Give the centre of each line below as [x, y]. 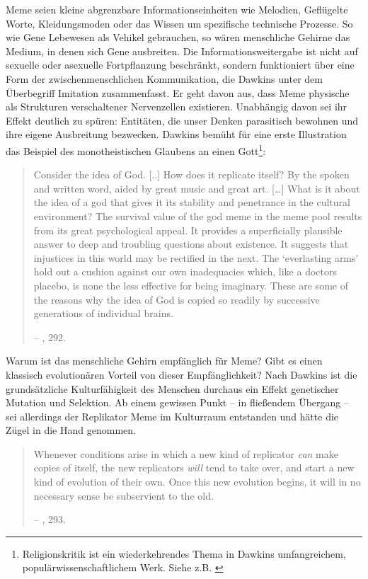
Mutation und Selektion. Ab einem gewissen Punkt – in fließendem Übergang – [177, 402]
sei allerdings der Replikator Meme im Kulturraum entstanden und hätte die [172, 416]
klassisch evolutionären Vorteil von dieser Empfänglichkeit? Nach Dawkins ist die [182, 374]
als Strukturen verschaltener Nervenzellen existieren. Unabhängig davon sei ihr [177, 107]
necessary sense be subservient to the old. [123, 495]
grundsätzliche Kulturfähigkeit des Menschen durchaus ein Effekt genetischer [172, 388]
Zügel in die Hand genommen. [71, 430]
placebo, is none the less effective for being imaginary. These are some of [191, 285]
